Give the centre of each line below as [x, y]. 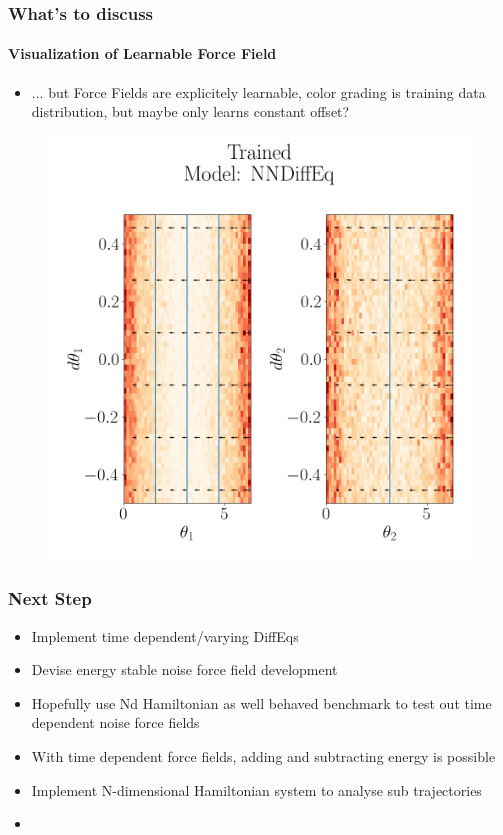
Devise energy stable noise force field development [184, 669]
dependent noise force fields [115, 722]
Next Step [50, 598]
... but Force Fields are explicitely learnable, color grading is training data [258, 91]
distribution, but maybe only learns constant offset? [190, 111]
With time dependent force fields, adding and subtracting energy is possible [263, 756]
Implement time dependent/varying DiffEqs [165, 635]
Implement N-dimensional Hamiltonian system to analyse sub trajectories [256, 789]
